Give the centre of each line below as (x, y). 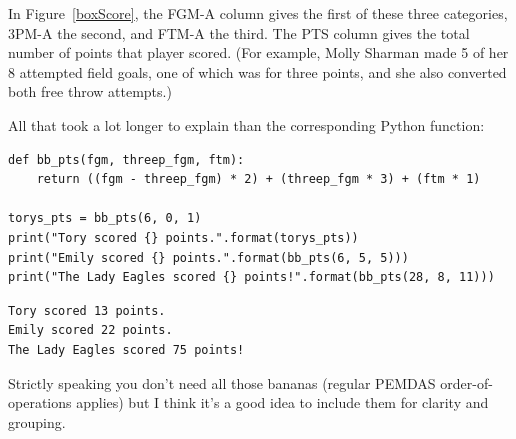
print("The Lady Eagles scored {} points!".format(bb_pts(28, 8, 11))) (251, 277)
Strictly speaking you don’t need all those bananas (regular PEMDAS (222, 382)
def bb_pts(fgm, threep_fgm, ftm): (126, 159)
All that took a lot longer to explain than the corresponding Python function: (246, 124)
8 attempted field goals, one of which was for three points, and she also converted (257, 71)
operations (40, 402)
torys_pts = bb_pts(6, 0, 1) (105, 218)
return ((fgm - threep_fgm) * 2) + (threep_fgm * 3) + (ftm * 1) (258, 179)
